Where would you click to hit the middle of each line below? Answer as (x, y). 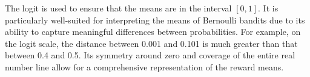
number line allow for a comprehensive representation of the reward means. (144, 66)
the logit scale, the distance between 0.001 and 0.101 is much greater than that (151, 43)
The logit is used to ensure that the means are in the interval (118, 8)
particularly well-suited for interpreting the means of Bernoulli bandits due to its (155, 20)
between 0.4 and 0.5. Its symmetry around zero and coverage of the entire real (150, 55)
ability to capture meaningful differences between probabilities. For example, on (153, 32)
